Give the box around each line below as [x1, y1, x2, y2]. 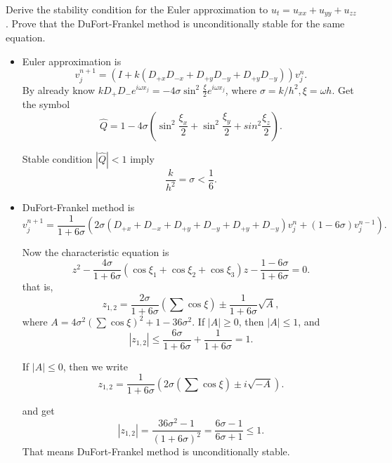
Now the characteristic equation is [22, 244, 169, 259]
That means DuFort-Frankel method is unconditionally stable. [22, 444, 290, 459]
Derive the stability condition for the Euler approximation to [6, 2, 268, 16]
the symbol [22, 97, 70, 112]
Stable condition [22, 151, 93, 166]
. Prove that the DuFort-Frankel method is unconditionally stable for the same [6, 16, 345, 31]
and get [22, 403, 55, 418]
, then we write [63, 358, 128, 373]
